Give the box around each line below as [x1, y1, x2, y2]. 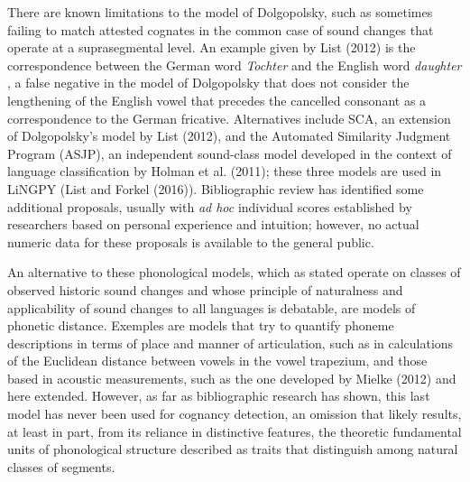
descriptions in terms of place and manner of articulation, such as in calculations [7, 333, 454, 352]
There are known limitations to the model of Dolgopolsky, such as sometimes [7, 3, 433, 21]
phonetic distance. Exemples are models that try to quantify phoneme [7, 316, 394, 335]
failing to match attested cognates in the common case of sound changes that [7, 20, 434, 39]
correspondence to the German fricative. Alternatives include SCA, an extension [7, 108, 451, 127]
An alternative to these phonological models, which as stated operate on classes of [7, 263, 461, 282]
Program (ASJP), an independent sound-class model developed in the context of [7, 144, 452, 162]
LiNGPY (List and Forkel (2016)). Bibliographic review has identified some [7, 179, 424, 198]
